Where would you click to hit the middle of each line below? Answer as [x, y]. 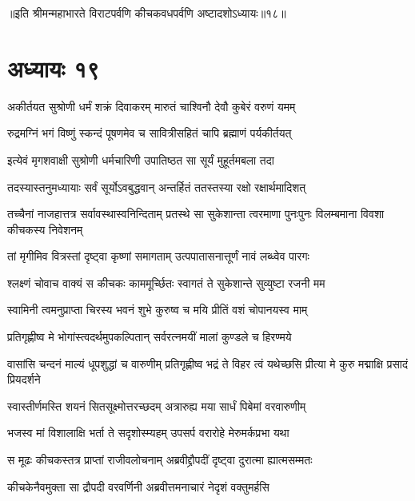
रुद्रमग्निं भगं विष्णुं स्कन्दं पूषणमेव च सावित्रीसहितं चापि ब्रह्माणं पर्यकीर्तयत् [150, 133]
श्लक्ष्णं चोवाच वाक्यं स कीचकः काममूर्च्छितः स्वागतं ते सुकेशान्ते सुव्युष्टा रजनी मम [166, 282]
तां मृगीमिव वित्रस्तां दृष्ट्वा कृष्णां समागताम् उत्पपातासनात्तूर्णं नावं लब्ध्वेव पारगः [158, 256]
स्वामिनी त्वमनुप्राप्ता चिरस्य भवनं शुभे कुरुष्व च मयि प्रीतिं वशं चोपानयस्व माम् [158, 310]
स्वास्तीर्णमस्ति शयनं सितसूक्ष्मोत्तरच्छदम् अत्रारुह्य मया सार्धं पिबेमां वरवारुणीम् [157, 406]
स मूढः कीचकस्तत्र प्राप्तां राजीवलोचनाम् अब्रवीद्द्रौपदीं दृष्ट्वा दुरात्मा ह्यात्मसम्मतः [160, 460]
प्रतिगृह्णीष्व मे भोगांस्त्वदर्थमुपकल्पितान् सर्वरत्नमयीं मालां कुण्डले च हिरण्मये [150, 337]
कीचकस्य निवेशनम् [45, 229]
